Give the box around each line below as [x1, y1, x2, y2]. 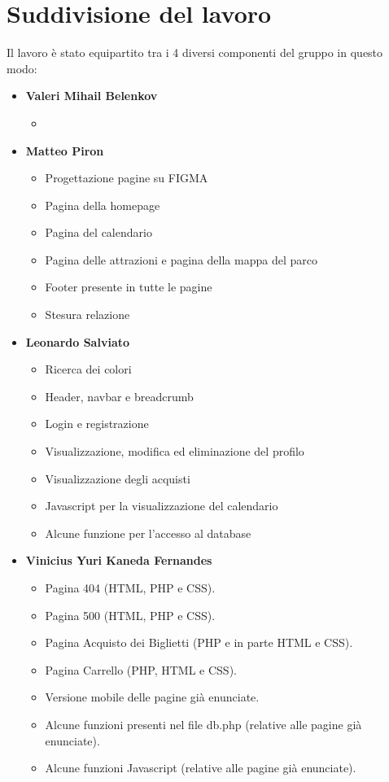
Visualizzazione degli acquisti [45, 470, 190, 487]
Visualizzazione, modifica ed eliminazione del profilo [45, 443, 304, 460]
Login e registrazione [45, 415, 149, 432]
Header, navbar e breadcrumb [45, 387, 194, 404]
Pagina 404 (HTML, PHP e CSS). [45, 579, 216, 596]
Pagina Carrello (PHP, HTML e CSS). [45, 661, 237, 678]
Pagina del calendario [45, 224, 152, 241]
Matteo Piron [25, 142, 104, 159]
